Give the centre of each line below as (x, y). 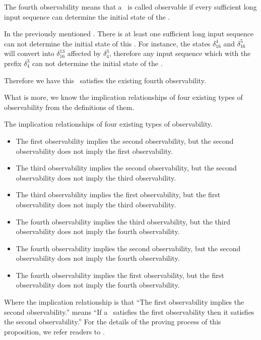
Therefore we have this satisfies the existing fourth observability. (105, 80)
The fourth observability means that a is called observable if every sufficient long (130, 7)
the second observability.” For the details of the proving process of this (113, 322)
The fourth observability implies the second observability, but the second (128, 248)
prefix (13, 63)
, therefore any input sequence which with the (180, 53)
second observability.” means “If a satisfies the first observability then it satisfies (129, 311)
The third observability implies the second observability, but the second (126, 168)
